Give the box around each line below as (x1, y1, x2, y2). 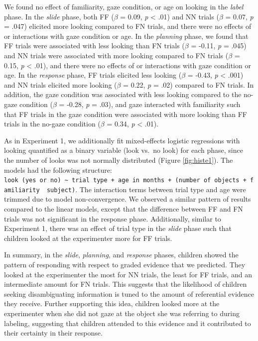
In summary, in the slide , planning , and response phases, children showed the (4, 249, 239, 260)
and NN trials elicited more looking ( (4, 79, 117, 90)
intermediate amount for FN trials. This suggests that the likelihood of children (4, 279, 247, 289)
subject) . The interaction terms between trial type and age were (46, 184, 246, 194)
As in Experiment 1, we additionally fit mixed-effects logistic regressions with (4, 135, 240, 145)
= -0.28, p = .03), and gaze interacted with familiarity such (59, 99, 241, 109)
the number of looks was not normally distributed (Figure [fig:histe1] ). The (4, 154, 233, 165)
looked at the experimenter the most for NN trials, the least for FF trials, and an (4, 269, 252, 279)
